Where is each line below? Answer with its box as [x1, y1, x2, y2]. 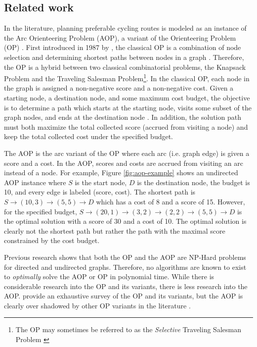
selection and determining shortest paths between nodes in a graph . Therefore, [4, 51, 244, 62]
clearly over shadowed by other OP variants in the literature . [4, 300, 191, 310]
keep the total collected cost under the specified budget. [4, 131, 173, 142]
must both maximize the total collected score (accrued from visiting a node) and [4, 121, 248, 132]
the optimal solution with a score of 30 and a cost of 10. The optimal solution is [4, 216, 247, 226]
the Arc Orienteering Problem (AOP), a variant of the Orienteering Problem [4, 32, 236, 43]
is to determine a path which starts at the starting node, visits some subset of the [4, 102, 252, 112]
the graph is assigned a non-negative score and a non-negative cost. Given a [4, 83, 234, 93]
